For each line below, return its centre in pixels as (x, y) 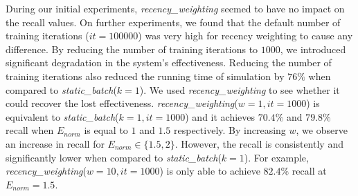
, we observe (322, 130)
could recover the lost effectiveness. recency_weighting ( (122, 103)
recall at (309, 171)
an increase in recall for (55, 143)
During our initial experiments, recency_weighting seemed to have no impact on (175, 8)
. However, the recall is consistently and (259, 143)
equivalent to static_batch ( (62, 116)
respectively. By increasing (230, 130)
